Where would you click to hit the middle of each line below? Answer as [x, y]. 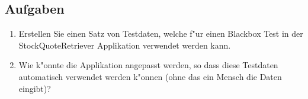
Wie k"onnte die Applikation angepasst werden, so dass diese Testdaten [148, 65]
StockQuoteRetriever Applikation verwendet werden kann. [125, 45]
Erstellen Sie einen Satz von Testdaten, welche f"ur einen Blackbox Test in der [161, 33]
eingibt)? [35, 88]
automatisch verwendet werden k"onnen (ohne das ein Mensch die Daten [150, 76]
